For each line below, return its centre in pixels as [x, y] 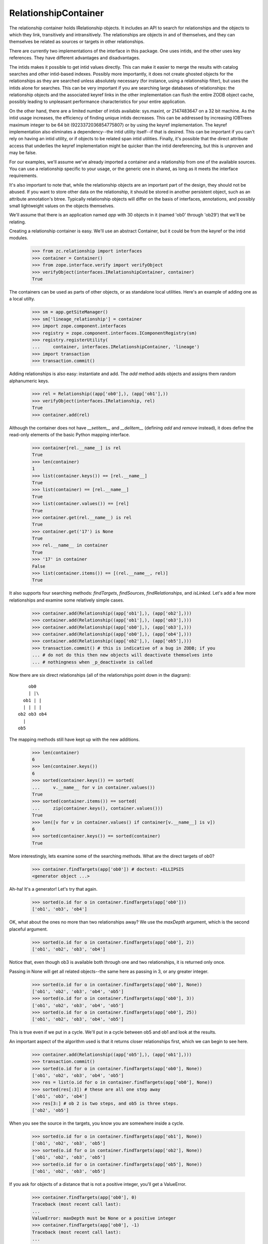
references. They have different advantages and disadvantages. [75, 58]
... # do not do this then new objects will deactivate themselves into [122, 655]
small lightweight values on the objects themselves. [62, 206]
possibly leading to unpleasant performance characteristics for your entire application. [98, 102]
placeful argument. [29, 929]
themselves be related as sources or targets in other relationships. [77, 42]
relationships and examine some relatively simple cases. [67, 600]
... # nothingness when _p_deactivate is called [92, 662]
